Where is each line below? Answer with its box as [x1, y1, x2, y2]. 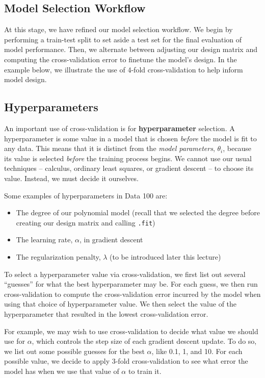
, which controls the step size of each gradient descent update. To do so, [32, 336, 257, 346]
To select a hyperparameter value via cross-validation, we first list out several [4, 268, 246, 279]
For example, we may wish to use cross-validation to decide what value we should [4, 325, 258, 336]
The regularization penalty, [16, 251, 101, 262]
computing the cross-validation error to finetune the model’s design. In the [4, 54, 237, 64]
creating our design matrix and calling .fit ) [16, 217, 155, 228]
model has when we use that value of [4, 365, 119, 376]
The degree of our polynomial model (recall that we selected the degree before [16, 207, 260, 218]
